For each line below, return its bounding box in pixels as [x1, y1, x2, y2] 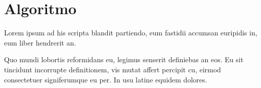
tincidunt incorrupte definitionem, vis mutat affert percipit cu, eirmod [4, 64, 221, 74]
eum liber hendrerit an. [4, 37, 76, 48]
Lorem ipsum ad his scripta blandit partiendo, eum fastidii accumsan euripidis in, [4, 27, 257, 38]
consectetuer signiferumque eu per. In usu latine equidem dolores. [4, 74, 207, 84]
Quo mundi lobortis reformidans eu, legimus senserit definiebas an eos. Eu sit [4, 54, 244, 65]
